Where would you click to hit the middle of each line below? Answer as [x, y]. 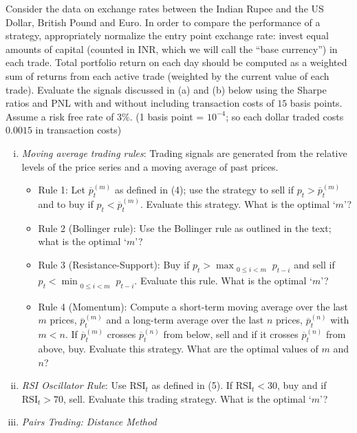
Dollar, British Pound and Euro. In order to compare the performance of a [163, 22]
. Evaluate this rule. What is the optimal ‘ [223, 281]
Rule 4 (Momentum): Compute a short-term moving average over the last [193, 306]
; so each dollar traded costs [285, 116]
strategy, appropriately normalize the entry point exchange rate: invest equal [167, 35]
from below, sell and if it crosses [231, 334]
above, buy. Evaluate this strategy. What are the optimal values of [178, 348]
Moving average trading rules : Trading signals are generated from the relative [184, 152]
